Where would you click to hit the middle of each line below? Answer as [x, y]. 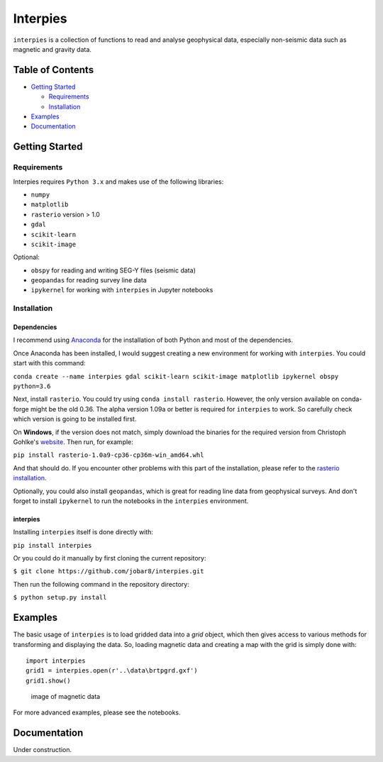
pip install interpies [52, 545]
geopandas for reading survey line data [89, 280]
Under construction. [43, 750]
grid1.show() [48, 680]
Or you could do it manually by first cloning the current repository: [110, 558]
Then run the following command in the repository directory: [101, 584]
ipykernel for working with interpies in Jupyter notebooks [122, 290]
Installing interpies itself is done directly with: [83, 532]
